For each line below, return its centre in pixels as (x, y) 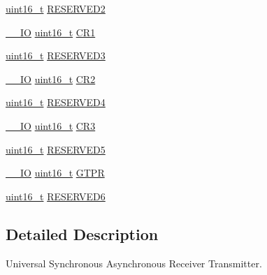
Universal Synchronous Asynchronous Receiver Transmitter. (134, 263)
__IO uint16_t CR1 (51, 32)
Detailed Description (82, 233)
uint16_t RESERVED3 (56, 55)
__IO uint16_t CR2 (51, 79)
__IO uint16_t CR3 (51, 125)
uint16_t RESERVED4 (56, 102)
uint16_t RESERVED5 (56, 149)
